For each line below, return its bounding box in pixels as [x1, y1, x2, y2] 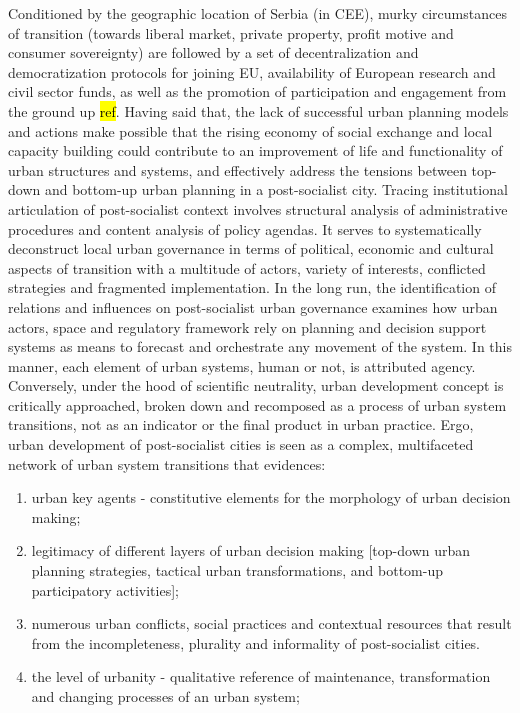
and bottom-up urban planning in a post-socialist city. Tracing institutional [44, 179, 508, 200]
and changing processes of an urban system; [31, 686, 300, 706]
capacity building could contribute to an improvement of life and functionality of [8, 140, 503, 161]
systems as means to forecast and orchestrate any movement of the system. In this [8, 336, 512, 357]
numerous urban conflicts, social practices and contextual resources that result [31, 613, 512, 634]
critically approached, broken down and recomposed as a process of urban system [8, 394, 507, 415]
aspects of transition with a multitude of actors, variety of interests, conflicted [8, 257, 486, 278]
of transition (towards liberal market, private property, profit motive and [8, 22, 454, 43]
